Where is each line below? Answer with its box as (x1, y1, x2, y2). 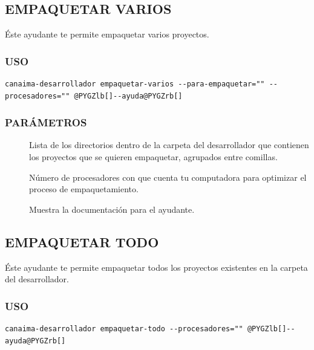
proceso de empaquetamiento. (29, 183, 139, 195)
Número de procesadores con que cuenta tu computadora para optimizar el (29, 170, 307, 183)
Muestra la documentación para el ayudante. (29, 203, 195, 215)
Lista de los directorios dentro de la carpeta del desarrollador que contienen (29, 138, 309, 151)
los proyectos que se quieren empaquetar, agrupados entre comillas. (29, 151, 278, 163)
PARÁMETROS (5, 115, 87, 130)
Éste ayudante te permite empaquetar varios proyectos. (5, 28, 209, 41)
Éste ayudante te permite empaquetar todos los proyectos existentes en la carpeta (5, 261, 308, 273)
